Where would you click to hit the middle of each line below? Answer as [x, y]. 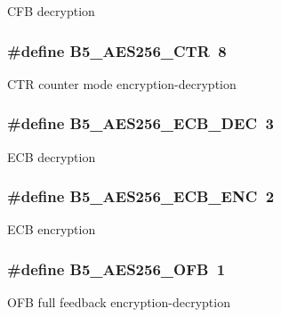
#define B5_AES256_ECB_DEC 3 [140, 123]
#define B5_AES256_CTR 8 [117, 50]
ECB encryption [52, 229]
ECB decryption [52, 156]
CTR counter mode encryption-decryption [122, 83]
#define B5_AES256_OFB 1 [116, 268]
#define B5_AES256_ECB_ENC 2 [141, 196]
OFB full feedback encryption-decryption [119, 302]
